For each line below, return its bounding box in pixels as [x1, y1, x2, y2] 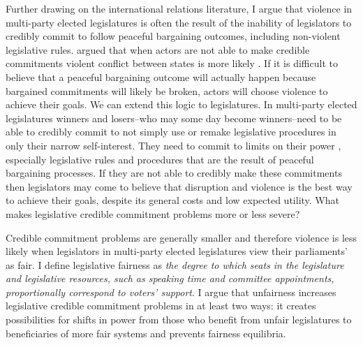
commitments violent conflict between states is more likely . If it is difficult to [6, 56, 338, 71]
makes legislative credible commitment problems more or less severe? [6, 206, 300, 221]
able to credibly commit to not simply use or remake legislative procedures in [6, 124, 336, 139]
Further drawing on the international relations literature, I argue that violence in [6, 1, 353, 15]
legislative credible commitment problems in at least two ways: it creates [6, 298, 316, 313]
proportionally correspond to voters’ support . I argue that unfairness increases [6, 284, 336, 299]
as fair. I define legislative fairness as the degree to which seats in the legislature [6, 257, 344, 272]
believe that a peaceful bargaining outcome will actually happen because [6, 69, 316, 84]
